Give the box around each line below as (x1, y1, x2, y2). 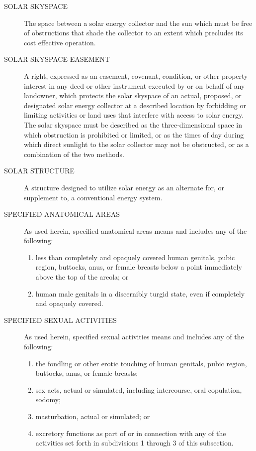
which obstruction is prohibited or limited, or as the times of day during (24, 129, 244, 140)
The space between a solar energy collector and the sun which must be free (24, 17, 253, 28)
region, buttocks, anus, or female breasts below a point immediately (35, 262, 242, 272)
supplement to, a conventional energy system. (24, 192, 163, 202)
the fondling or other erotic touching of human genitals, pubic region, (35, 358, 247, 368)
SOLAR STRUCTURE (4, 165, 75, 176)
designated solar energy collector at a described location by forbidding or (24, 100, 246, 110)
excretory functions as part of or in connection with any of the (35, 428, 226, 438)
